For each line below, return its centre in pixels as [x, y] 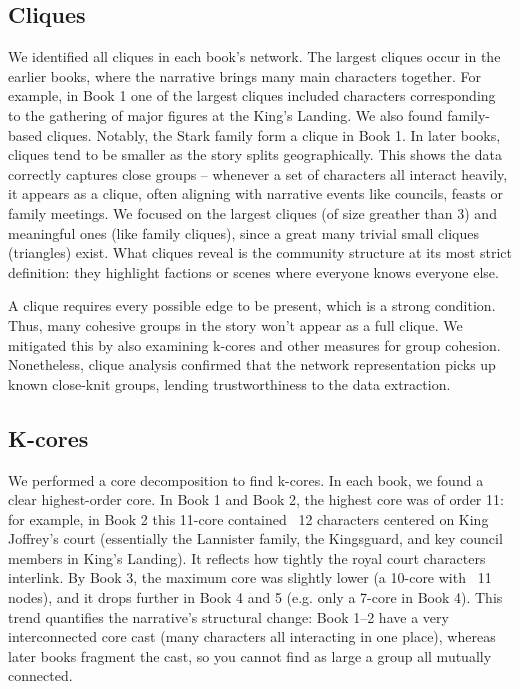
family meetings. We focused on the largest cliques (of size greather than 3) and [252, 212]
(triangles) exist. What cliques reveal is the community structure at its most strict [260, 252]
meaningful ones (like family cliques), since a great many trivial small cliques [244, 232]
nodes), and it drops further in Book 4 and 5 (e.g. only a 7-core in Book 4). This [255, 597]
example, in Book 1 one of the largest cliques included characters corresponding [252, 95]
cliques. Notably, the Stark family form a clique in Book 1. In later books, [273, 134]
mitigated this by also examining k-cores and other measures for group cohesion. [254, 344]
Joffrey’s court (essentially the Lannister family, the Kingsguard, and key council [255, 538]
